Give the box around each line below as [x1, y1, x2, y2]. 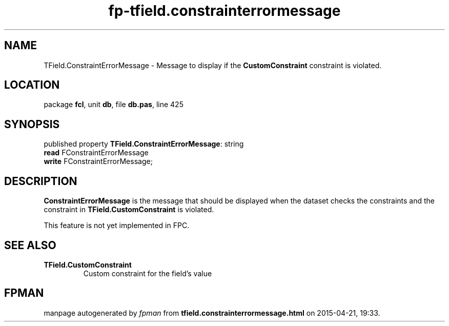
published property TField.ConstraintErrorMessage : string [44, 139, 244, 149]
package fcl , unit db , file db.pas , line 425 [44, 100, 183, 109]
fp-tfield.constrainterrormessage [108, 2, 341, 19]
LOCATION [4, 78, 60, 92]
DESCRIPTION [4, 174, 77, 188]
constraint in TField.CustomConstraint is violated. [44, 205, 214, 214]
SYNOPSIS [4, 117, 60, 131]
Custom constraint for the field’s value [83, 269, 212, 278]
